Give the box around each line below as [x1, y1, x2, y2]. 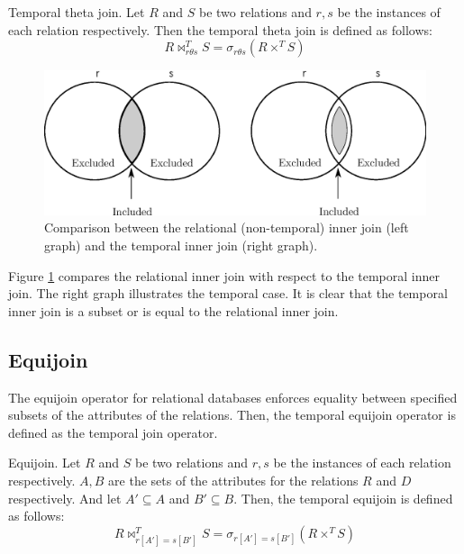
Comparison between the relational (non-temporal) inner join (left [44, 218, 409, 237]
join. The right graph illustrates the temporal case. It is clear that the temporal [8, 284, 448, 303]
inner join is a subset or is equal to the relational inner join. [8, 301, 339, 320]
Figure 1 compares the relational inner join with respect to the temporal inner [8, 266, 440, 285]
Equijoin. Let [8, 453, 81, 472]
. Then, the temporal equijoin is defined [233, 488, 453, 507]
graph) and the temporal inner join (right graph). [44, 236, 318, 255]
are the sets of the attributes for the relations [108, 470, 359, 489]
